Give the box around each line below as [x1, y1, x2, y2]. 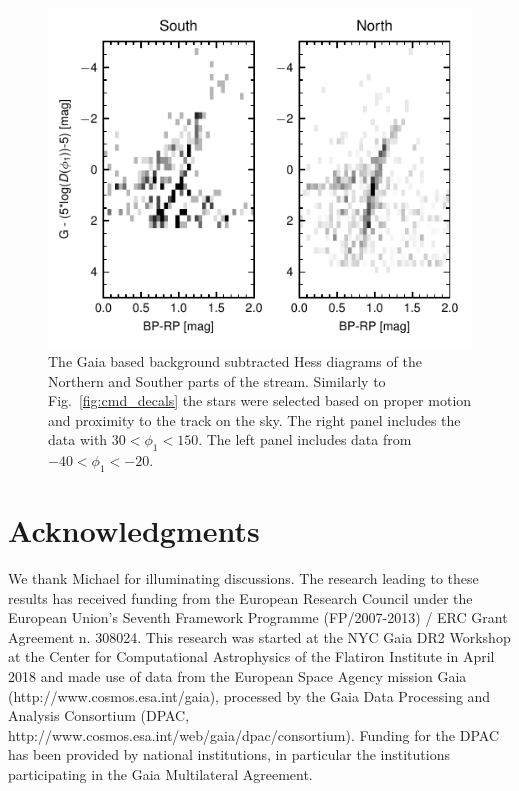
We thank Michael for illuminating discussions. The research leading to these [8, 568, 479, 589]
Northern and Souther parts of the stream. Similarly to [48, 370, 386, 391]
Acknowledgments [8, 510, 260, 551]
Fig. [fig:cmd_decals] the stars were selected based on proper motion [48, 390, 472, 411]
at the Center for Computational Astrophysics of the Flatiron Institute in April [8, 646, 495, 667]
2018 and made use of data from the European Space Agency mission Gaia [8, 666, 467, 687]
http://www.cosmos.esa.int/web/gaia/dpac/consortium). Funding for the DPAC [8, 724, 500, 745]
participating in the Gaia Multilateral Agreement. [8, 763, 313, 784]
